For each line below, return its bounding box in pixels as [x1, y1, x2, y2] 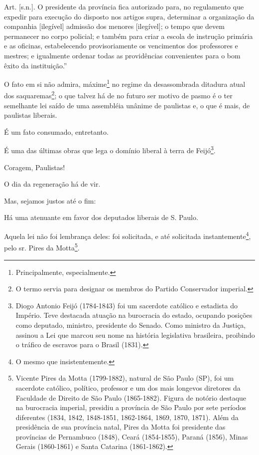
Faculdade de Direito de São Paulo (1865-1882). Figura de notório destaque [15, 392, 247, 403]
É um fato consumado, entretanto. [4, 126, 109, 137]
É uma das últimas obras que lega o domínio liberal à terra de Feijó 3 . [4, 144, 216, 156]
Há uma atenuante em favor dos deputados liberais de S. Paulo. [4, 212, 198, 223]
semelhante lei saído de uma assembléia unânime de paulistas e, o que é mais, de [4, 100, 250, 110]
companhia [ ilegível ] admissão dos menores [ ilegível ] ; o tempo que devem [4, 21, 225, 31]
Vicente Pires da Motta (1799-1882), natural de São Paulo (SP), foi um [15, 373, 234, 383]
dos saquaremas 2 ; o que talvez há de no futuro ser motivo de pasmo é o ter [4, 89, 233, 101]
